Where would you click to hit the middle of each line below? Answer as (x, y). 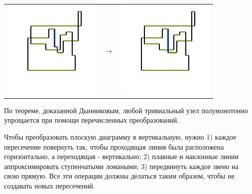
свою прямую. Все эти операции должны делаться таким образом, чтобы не (119, 176)
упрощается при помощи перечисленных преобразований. (92, 120)
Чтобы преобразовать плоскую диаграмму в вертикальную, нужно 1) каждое (120, 137)
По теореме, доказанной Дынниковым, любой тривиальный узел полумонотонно (126, 110)
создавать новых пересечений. (50, 186)
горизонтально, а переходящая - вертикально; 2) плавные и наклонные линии (122, 156)
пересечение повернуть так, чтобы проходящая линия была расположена (114, 146)
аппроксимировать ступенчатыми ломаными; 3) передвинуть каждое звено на (121, 166)
